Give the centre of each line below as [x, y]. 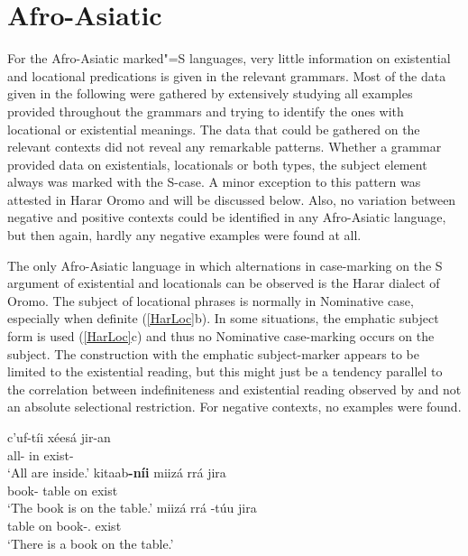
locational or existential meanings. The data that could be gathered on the [214, 129]
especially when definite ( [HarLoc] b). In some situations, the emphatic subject [223, 318]
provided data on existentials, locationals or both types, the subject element [217, 164]
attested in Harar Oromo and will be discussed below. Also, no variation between [232, 199]
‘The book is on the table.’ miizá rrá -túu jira [132, 508]
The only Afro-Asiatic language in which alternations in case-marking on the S [225, 265]
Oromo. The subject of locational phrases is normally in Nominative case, [211, 300]
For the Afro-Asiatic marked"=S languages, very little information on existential [229, 58]
